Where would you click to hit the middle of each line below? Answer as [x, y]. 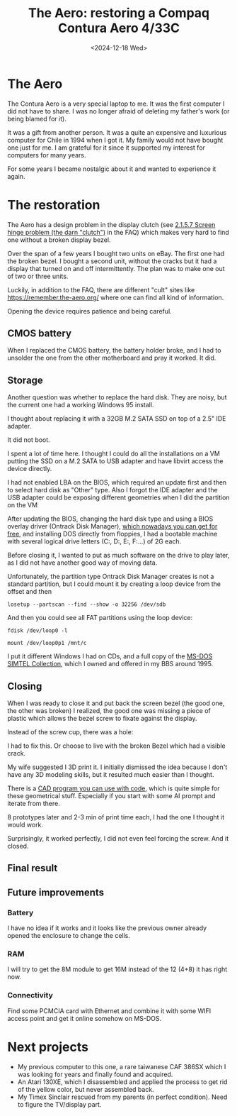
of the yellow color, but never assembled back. [86, 1089]
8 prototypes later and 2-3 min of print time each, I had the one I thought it [116, 817]
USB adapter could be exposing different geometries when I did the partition [118, 497]
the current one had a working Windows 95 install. [81, 405]
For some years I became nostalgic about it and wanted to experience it [112, 169]
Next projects [48, 1047]
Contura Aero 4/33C [119, 28]
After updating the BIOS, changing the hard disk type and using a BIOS [110, 519]
